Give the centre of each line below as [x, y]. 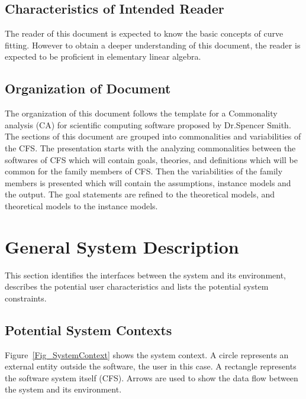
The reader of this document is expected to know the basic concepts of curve [144, 33]
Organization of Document [88, 88]
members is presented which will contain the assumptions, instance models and [148, 182]
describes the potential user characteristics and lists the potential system [137, 286]
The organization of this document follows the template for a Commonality [141, 113]
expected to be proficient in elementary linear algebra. [103, 56]
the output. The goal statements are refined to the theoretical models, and [140, 194]
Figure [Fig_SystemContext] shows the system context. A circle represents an [147, 354]
